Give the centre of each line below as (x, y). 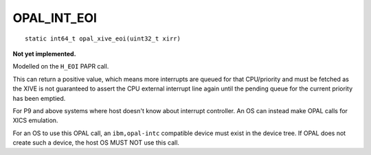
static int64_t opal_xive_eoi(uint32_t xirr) (103, 38)
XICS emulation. (35, 121)
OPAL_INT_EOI (55, 18)
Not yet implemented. (44, 53)
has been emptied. (39, 98)
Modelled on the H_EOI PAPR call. (61, 67)
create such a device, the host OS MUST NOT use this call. (96, 143)
